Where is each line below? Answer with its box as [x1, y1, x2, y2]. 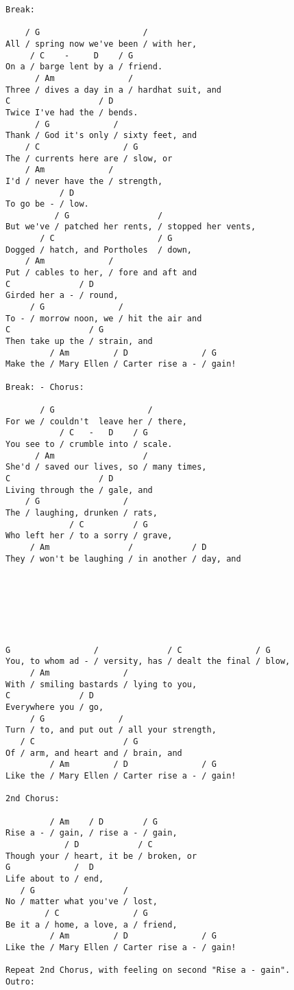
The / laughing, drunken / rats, [5, 507, 158, 518]
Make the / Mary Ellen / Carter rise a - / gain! [5, 359, 236, 369]
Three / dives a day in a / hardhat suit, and [5, 84, 221, 95]
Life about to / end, [5, 873, 104, 884]
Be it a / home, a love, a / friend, [5, 919, 177, 930]
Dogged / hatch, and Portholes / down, [5, 244, 193, 255]
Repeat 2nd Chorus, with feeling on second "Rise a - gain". [5, 965, 291, 976]
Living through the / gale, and [5, 485, 153, 495]
